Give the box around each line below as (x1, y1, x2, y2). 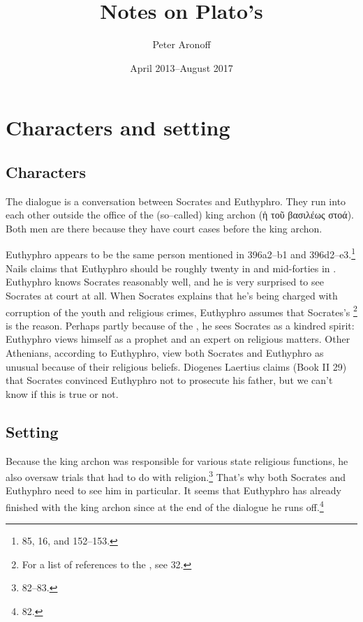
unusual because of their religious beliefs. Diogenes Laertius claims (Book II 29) (6, 359, 347, 373)
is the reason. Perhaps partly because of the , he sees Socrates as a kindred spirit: (6, 318, 355, 332)
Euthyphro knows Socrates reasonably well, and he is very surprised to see (6, 274, 324, 289)
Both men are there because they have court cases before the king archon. (6, 221, 323, 235)
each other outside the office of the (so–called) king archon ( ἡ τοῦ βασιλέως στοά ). (6, 207, 355, 222)
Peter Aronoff (152, 37, 211, 52)
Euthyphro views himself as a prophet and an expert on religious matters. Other (6, 332, 350, 346)
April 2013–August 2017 (130, 60, 233, 75)
